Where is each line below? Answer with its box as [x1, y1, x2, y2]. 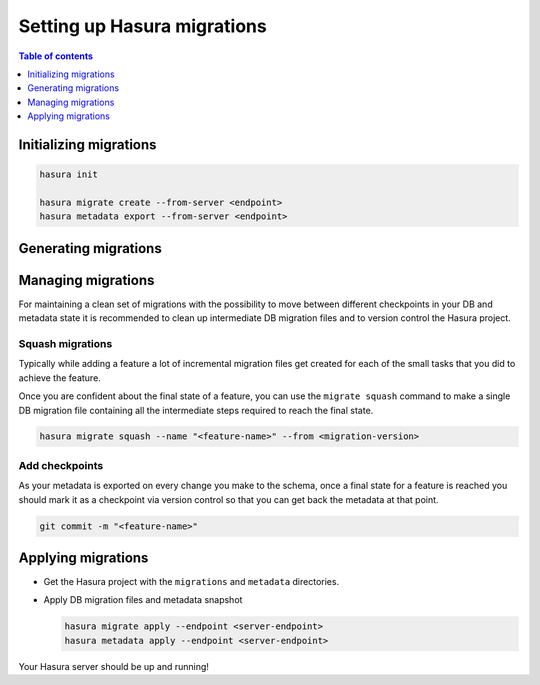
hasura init [39, 169, 99, 180]
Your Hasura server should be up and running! [18, 660, 210, 672]
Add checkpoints [18, 458, 104, 472]
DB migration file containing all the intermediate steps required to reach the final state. [18, 404, 374, 416]
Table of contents [18, 50, 94, 62]
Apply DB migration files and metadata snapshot [43, 594, 243, 606]
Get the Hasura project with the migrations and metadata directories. [43, 576, 340, 588]
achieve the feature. [18, 371, 102, 384]
